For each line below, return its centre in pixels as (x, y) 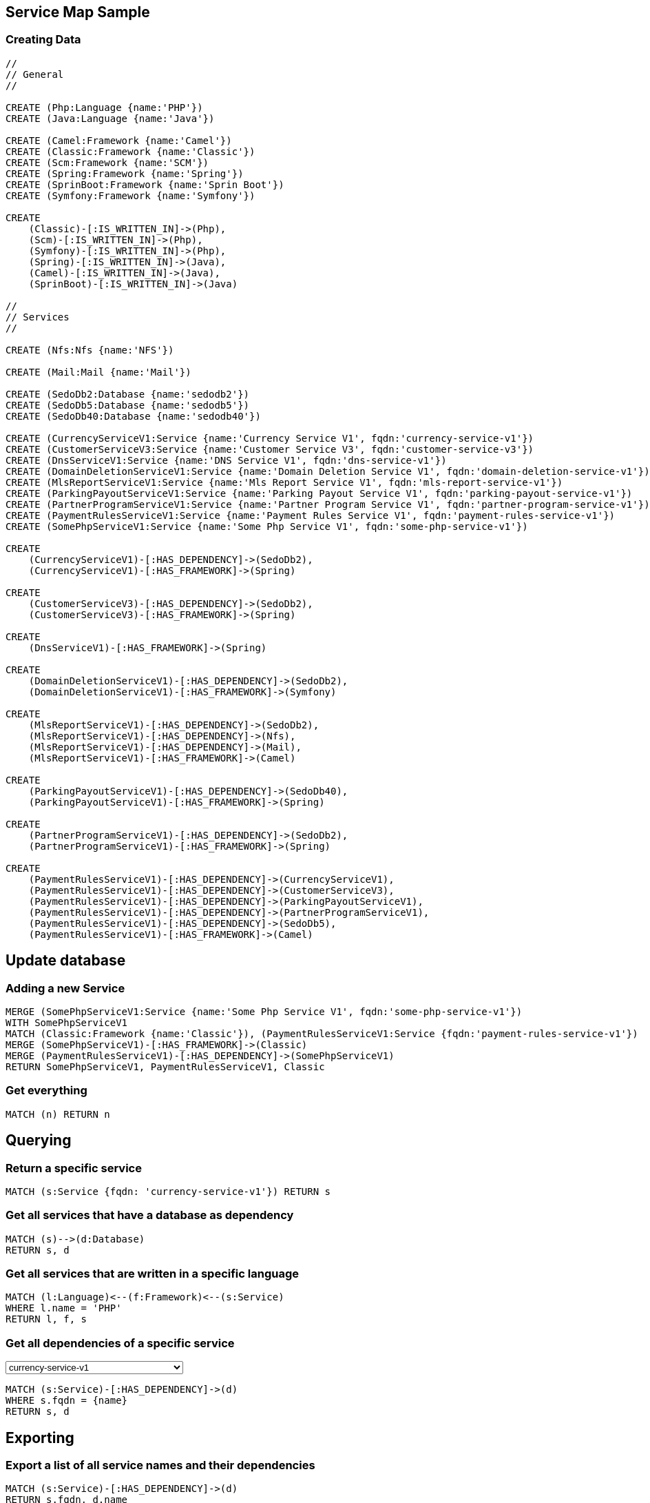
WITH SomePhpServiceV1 (67, 1023)
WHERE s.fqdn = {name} (67, 1401)
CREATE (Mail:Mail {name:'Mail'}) (98, 372)
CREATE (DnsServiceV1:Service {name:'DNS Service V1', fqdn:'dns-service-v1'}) (226, 460)
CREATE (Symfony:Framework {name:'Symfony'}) (130, 195)
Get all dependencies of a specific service (120, 1343)
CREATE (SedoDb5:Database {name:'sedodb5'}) (128, 405)
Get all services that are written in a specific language (153, 1274)
